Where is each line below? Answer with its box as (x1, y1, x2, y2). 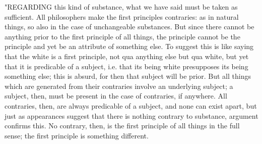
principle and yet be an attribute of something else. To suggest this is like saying (5, 41, 254, 52)
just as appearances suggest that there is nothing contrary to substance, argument (5, 110, 258, 121)
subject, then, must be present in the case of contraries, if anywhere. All (5, 90, 227, 101)
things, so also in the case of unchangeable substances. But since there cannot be (5, 21, 254, 32)
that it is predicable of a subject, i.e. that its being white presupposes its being (5, 61, 248, 71)
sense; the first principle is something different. (5, 130, 149, 140)
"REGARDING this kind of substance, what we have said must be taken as (5, 2, 238, 12)
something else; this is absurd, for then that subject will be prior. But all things (5, 71, 251, 81)
